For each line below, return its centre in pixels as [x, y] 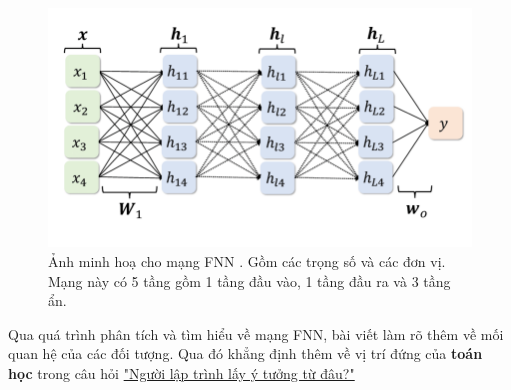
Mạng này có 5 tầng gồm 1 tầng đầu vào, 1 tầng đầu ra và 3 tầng [249, 280]
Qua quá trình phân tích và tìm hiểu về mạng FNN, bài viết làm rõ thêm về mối [256, 333]
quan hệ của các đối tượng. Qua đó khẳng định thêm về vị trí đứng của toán [245, 353]
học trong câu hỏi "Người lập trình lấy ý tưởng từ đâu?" [181, 372]
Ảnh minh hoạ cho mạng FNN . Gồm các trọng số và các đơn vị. [247, 261]
